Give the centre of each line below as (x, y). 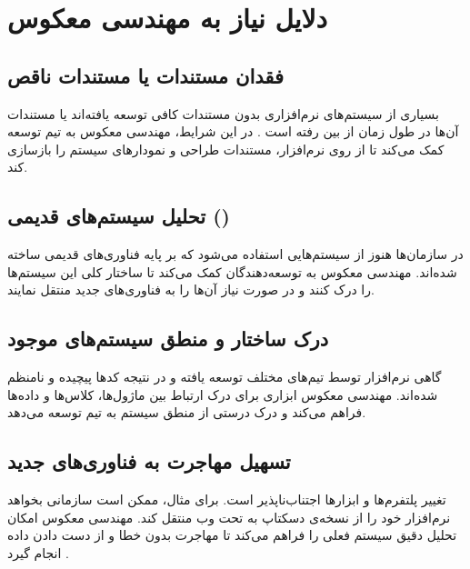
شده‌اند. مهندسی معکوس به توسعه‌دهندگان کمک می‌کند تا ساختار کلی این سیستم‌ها (232, 271)
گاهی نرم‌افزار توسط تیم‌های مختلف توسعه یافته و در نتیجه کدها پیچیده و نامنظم (225, 377)
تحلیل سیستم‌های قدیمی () (119, 216)
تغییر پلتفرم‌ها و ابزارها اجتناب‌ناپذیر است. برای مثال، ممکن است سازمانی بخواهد (227, 499)
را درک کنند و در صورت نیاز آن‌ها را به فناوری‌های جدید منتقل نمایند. (191, 289)
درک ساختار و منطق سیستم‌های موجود (168, 339)
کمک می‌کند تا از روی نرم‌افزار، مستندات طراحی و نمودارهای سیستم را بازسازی (226, 149)
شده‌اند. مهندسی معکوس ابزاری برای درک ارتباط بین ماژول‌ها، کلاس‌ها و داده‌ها (223, 394)
